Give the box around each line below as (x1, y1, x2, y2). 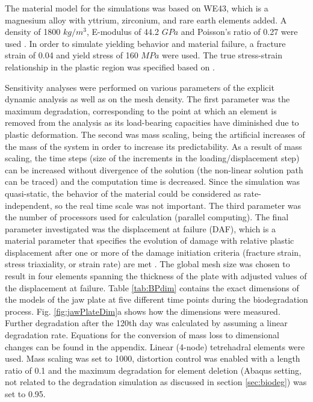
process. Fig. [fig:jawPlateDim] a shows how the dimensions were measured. (5, 305, 280, 317)
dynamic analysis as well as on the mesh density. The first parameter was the (5, 93, 290, 105)
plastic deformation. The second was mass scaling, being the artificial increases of (5, 128, 305, 140)
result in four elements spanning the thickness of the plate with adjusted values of (5, 270, 307, 282)
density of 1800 (5, 25, 61, 38)
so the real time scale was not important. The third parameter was (55, 199, 302, 211)
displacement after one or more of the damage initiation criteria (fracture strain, (5, 246, 302, 258)
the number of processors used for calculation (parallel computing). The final (5, 211, 289, 223)
